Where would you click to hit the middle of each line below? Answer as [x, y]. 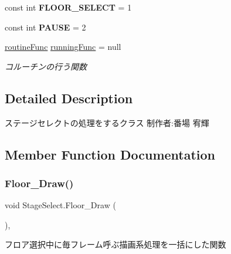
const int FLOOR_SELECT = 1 [68, 7]
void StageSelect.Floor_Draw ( [60, 205]
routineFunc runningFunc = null [63, 47]
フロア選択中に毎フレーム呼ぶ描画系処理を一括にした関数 [116, 244]
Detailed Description [69, 98]
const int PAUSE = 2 [45, 27]
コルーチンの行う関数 [46, 66]
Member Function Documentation [110, 154]
